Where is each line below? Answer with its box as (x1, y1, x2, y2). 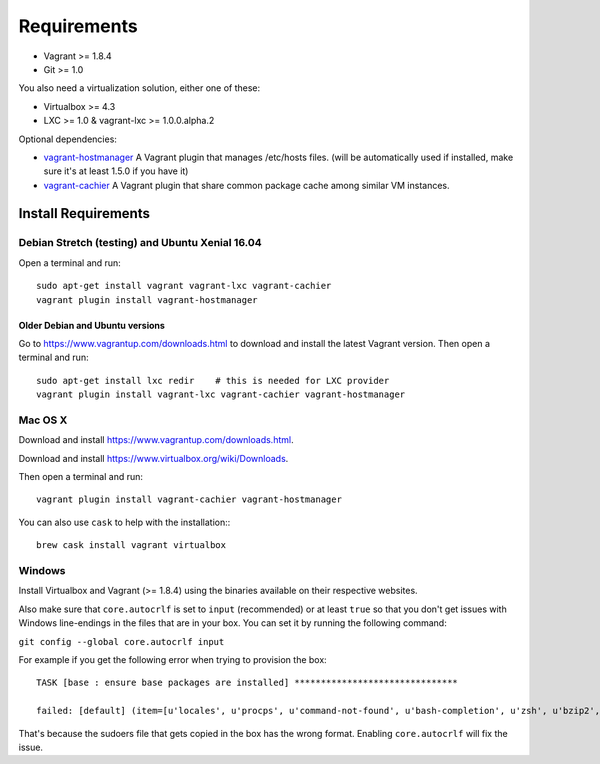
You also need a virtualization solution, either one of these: (18, 82, 261, 94)
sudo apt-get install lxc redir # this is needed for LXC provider (36, 375, 390, 386)
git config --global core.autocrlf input (18, 636, 225, 647)
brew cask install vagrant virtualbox (36, 540, 227, 551)
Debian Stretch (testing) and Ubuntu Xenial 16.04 (18, 236, 262, 250)
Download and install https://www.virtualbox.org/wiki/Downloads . (18, 452, 289, 464)
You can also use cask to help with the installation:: (18, 516, 231, 528)
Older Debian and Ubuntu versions (18, 319, 165, 331)
